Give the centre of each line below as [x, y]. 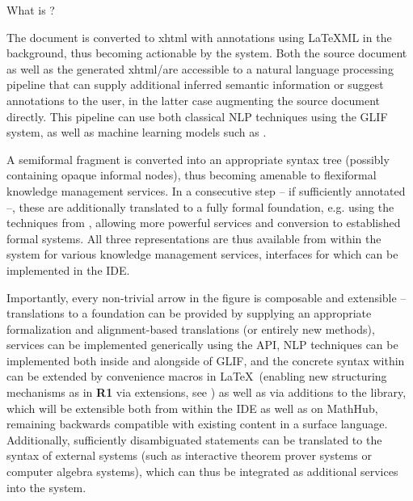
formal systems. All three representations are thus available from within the [194, 238]
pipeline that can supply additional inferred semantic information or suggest [195, 84]
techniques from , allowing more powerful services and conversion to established [204, 223]
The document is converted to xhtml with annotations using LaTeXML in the [199, 37]
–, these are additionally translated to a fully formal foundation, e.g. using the [200, 206]
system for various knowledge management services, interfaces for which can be [202, 254]
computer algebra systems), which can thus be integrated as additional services [202, 472]
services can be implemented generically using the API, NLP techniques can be [202, 345]
